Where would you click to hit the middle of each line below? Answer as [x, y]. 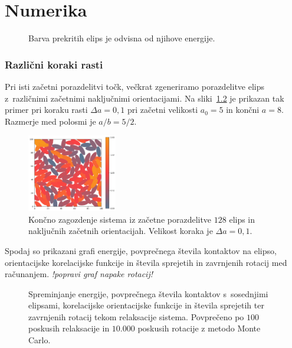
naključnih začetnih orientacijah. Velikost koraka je [121, 231]
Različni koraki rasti [54, 64]
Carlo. [40, 340]
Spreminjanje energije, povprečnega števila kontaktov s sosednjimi [148, 293]
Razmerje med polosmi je [50, 121]
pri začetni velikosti [163, 110]
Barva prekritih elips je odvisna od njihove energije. [122, 38]
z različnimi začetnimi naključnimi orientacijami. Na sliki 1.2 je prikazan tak [145, 98]
